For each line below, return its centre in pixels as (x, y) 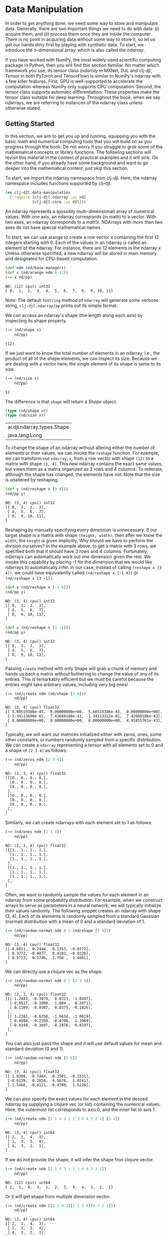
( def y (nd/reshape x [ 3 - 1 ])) (38, 628)
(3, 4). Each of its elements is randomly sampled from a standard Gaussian (82, 916)
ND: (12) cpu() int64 (28, 1183)
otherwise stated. (23, 108)
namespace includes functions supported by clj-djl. (58, 183)
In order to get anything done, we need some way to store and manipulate (81, 23)
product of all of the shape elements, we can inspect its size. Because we (81, 358)
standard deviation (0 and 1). (35, 1049)
